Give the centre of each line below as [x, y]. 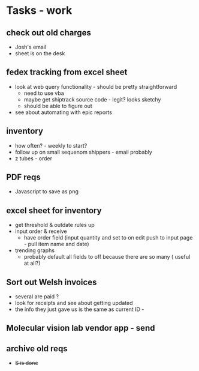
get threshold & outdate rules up [55, 225]
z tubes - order [34, 158]
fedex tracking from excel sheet [67, 72]
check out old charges [49, 33]
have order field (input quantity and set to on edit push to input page [108, 238]
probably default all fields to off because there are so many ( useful [107, 257]
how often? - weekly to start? [51, 145]
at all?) [32, 263]
